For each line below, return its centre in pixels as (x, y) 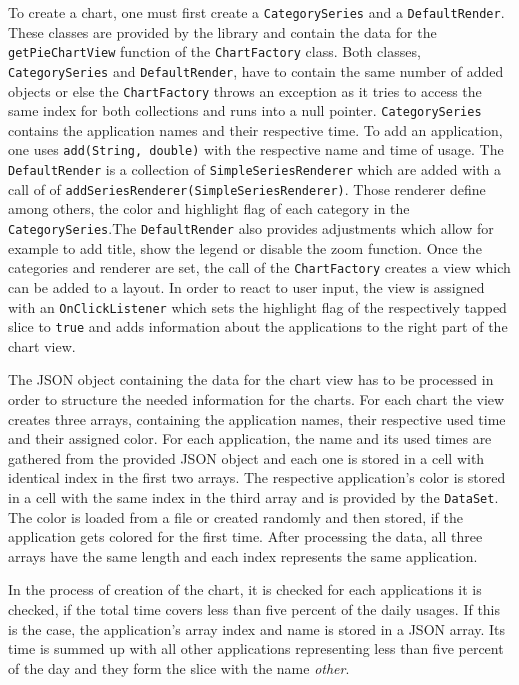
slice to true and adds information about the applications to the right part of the (258, 326)
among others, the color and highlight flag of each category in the (209, 208)
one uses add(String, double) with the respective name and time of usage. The (256, 149)
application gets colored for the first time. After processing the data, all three (245, 536)
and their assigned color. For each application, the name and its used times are (250, 438)
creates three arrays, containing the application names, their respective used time (257, 418)
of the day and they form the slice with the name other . (179, 667)
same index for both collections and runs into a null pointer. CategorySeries (245, 110)
